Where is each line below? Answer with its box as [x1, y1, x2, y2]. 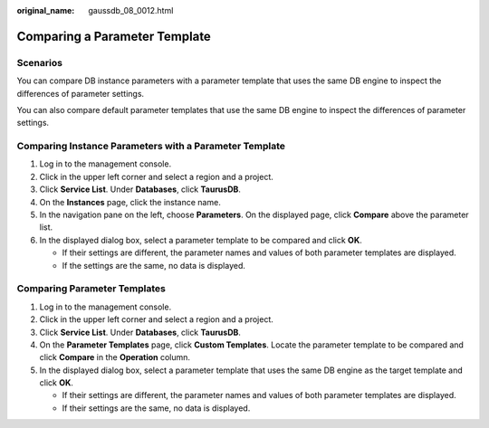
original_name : [16, 5, 75, 15]
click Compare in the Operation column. [39, 352, 190, 363]
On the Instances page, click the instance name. [39, 196, 221, 207]
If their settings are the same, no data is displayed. [62, 403, 251, 414]
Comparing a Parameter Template [16, 28, 212, 44]
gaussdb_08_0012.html [88, 5, 174, 15]
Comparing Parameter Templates [16, 282, 167, 295]
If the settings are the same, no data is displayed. [62, 260, 246, 271]
